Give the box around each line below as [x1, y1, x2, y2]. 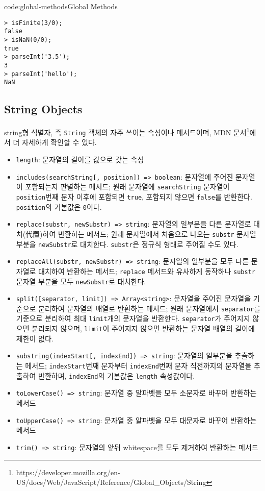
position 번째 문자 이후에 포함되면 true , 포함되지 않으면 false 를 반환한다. [16, 191, 252, 202]
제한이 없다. [16, 333, 54, 343]
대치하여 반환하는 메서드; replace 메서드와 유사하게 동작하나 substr [38, 265, 255, 276]
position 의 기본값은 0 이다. [16, 201, 102, 212]
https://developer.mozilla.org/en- [16, 467, 120, 477]
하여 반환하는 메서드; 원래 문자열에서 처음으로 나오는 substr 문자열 [42, 228, 256, 239]
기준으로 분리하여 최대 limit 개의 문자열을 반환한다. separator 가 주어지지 [16, 313, 250, 324]
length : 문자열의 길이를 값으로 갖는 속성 [16, 154, 144, 164]
